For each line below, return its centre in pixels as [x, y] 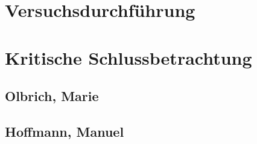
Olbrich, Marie [52, 96]
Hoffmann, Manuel [65, 131]
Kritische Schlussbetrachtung [128, 57]
